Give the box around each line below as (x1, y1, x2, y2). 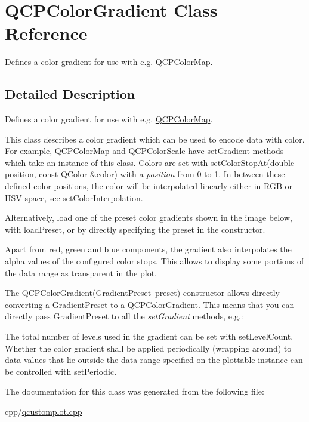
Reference (5, 21, 88, 45)
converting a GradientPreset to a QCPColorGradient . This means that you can (5, 298, 295, 310)
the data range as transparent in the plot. (5, 266, 157, 279)
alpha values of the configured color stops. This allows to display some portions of (5, 255, 304, 267)
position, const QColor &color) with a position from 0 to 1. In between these (5, 168, 285, 180)
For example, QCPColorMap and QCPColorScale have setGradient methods (5, 144, 284, 157)
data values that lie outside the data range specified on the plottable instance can (5, 353, 303, 366)
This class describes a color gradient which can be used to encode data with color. (5, 133, 305, 145)
